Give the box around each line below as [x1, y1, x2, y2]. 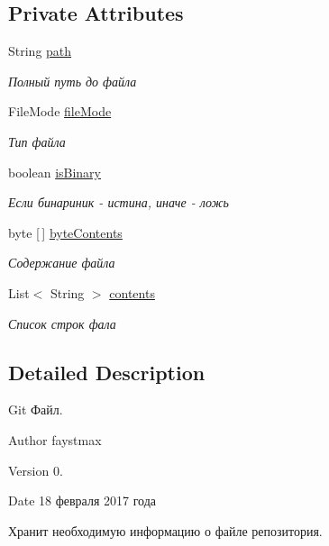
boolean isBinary [8, 162, 102, 181]
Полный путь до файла [8, 71, 137, 90]
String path [8, 41, 72, 60]
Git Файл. [8, 400, 63, 419]
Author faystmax [8, 430, 102, 449]
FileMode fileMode [8, 102, 112, 121]
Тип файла [8, 132, 66, 150]
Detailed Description [8, 358, 206, 386]
